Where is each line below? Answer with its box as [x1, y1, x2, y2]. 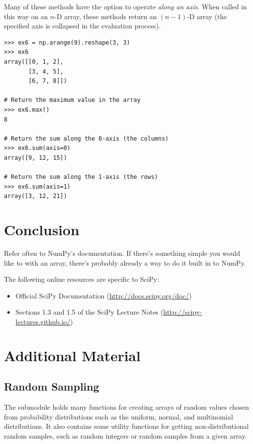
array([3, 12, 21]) [4, 193, 67, 200]
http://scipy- [163, 307, 202, 317]
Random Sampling [4, 379, 99, 394]
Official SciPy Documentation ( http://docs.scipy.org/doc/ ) [15, 290, 192, 300]
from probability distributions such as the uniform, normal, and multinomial [4, 411, 233, 421]
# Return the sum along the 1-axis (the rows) [4, 173, 158, 181]
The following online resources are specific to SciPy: [4, 274, 160, 284]
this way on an [4, 11, 48, 21]
